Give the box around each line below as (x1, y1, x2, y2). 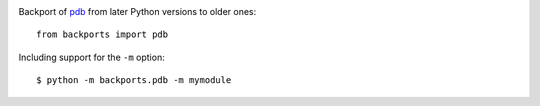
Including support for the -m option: (18, 51, 165, 63)
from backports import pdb (36, 29, 169, 40)
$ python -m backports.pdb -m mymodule (36, 75, 232, 86)
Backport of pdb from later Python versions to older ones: (18, 6, 257, 17)
